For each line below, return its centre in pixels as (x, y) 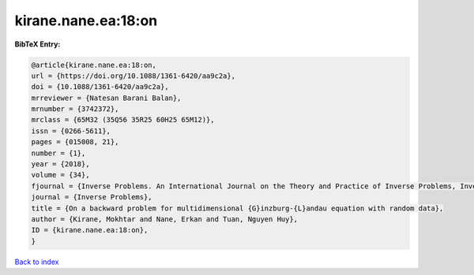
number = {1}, (58, 153)
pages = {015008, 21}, (75, 142)
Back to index (37, 262)
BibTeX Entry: (38, 44)
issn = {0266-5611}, (71, 131)
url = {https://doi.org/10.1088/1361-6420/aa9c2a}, (134, 76)
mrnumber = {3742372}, (75, 109)
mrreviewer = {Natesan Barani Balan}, (106, 98)
